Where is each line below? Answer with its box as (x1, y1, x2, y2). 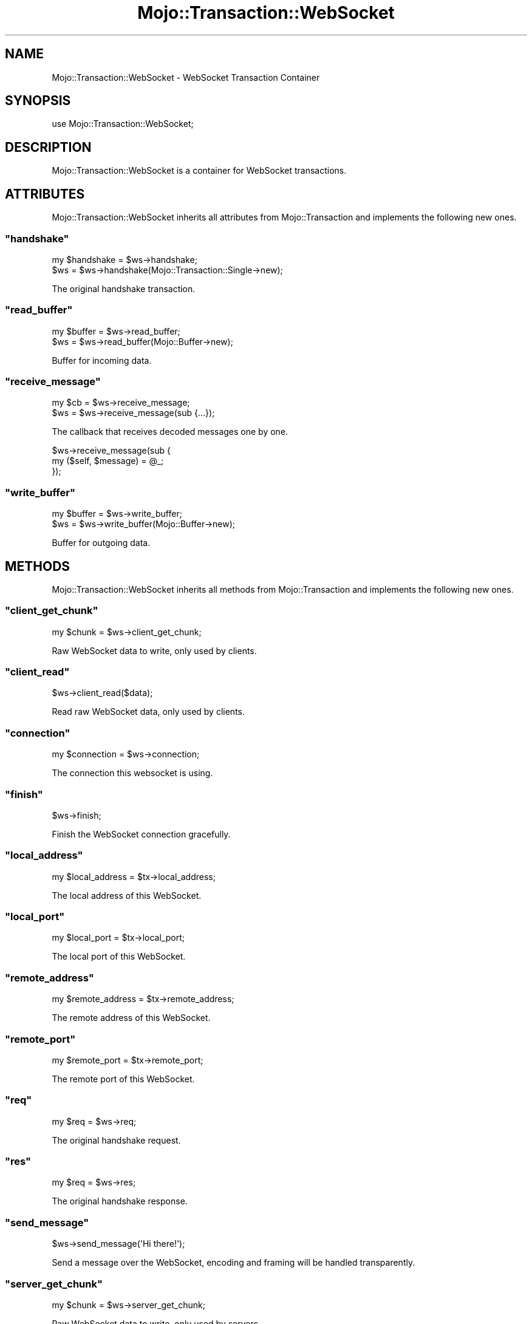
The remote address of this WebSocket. (52, 1012, 211, 1023)
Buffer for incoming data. (52, 355, 152, 366)
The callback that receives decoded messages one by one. (52, 426, 288, 437)
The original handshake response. (52, 1196, 188, 1207)
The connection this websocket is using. (52, 768, 213, 779)
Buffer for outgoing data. (52, 537, 151, 548)
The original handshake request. (52, 1135, 181, 1145)
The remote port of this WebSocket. (52, 1073, 195, 1084)
